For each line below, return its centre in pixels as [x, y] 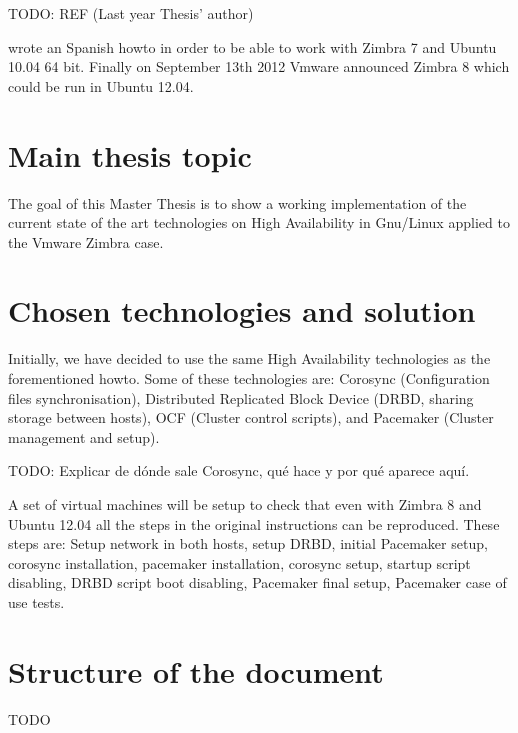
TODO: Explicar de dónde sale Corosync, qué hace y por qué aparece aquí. [239, 470]
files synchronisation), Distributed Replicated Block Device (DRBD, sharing [241, 397]
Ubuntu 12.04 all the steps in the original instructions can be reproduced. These [254, 523]
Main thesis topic [130, 154]
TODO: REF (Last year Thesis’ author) [131, 13]
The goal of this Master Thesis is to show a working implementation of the [237, 202]
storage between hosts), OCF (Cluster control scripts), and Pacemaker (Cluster [251, 417]
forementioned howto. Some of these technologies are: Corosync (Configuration [249, 378]
